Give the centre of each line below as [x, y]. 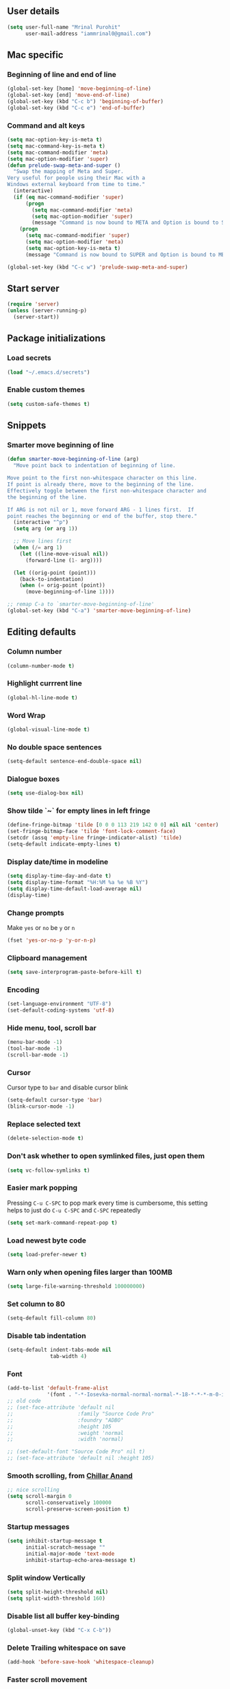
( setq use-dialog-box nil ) [46, 793]
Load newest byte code [47, 1240]
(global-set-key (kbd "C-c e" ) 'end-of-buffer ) [76, 108]
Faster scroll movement [47, 1680]
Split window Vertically [46, 1578]
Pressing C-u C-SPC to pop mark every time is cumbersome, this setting [107, 1203]
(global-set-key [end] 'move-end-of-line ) [68, 95]
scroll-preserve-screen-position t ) [77, 1509]
